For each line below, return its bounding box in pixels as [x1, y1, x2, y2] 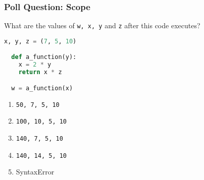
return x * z [18, 69, 62, 76]
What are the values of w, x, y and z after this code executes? [4, 20, 200, 31]
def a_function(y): [11, 53, 77, 61]
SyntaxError [16, 166, 55, 177]
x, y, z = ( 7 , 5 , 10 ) [4, 37, 77, 45]
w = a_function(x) [11, 84, 73, 92]
